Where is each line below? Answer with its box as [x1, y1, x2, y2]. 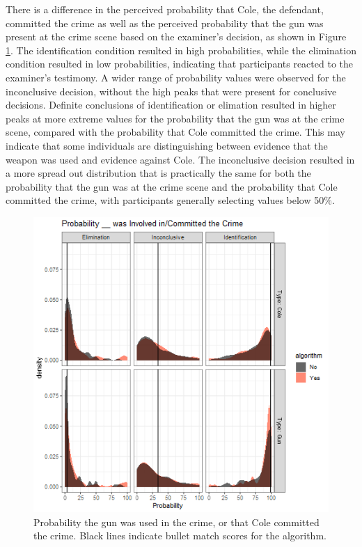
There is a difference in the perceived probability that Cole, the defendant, [6, 2, 324, 16]
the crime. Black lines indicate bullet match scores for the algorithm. [33, 528, 326, 543]
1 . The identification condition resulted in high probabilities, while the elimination [6, 42, 356, 57]
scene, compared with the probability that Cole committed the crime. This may [6, 125, 345, 139]
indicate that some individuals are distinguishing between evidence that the [6, 138, 328, 152]
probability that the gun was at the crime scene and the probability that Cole [6, 179, 338, 193]
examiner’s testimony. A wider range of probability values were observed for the [6, 70, 346, 84]
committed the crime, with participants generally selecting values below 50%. [6, 193, 335, 207]
